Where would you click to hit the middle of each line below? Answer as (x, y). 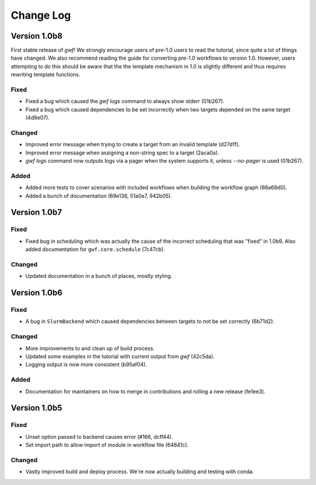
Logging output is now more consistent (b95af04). (86, 364)
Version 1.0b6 (37, 293)
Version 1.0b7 (36, 213)
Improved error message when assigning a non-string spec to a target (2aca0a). (122, 153)
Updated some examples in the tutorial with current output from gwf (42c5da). (120, 356)
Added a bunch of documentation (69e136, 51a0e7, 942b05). (99, 195)
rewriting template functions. (45, 75)
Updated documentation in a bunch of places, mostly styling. (99, 276)
